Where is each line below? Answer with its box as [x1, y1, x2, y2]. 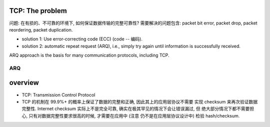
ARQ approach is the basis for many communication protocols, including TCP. [9, 52, 169, 58]
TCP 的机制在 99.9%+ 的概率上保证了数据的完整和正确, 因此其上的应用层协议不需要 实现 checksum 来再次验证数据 [21, 98, 258, 104]
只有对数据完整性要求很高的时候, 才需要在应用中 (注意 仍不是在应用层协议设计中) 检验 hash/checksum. [28, 112, 240, 118]
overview [9, 78, 39, 87]
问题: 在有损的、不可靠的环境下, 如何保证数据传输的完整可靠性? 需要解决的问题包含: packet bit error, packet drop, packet [9, 20, 257, 26]
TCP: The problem [9, 6, 67, 15]
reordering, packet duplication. [9, 26, 73, 32]
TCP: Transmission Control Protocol [21, 91, 95, 97]
